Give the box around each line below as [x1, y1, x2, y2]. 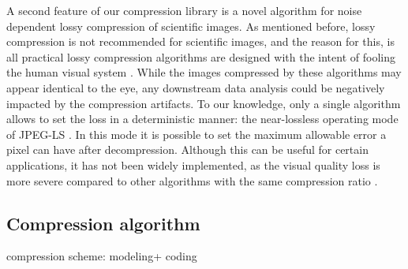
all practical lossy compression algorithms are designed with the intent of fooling [6, 48, 395, 65]
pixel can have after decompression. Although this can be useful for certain [6, 141, 369, 158]
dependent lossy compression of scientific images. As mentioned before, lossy [6, 17, 376, 34]
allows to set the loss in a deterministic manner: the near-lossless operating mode [6, 110, 399, 127]
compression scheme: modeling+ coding [6, 248, 197, 264]
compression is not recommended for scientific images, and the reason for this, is [6, 33, 395, 50]
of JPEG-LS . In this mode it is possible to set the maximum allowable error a [6, 125, 387, 142]
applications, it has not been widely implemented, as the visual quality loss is [6, 156, 380, 173]
